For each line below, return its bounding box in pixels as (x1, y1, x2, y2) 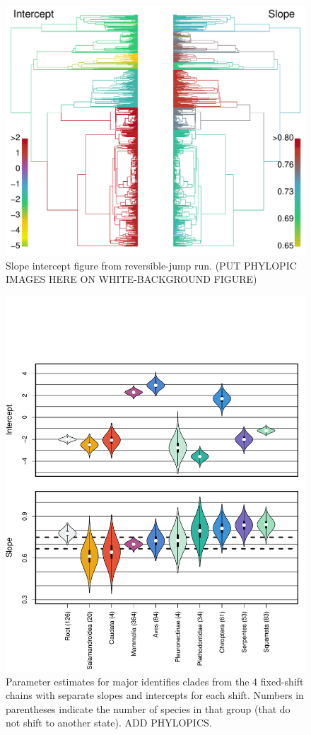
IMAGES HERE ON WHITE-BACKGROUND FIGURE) (6, 272, 257, 287)
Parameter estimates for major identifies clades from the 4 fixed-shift (6, 673, 304, 688)
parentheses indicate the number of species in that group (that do (6, 701, 291, 716)
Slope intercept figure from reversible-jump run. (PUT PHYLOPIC (6, 257, 297, 272)
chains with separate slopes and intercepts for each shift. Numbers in (6, 688, 304, 702)
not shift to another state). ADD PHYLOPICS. (6, 715, 212, 730)
